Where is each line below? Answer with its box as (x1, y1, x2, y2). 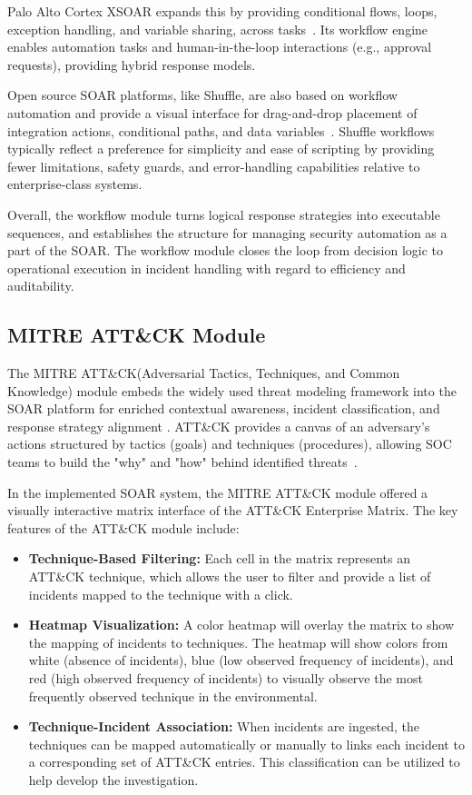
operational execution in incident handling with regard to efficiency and (7, 258, 406, 277)
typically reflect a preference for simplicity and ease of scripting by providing (7, 139, 435, 158)
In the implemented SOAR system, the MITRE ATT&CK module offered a (7, 482, 428, 502)
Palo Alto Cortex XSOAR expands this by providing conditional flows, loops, (7, 2, 438, 20)
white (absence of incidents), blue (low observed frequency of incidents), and (28, 651, 454, 670)
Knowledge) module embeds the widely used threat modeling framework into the (7, 381, 457, 400)
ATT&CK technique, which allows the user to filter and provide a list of (28, 567, 431, 586)
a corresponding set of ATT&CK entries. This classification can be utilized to (28, 752, 460, 771)
